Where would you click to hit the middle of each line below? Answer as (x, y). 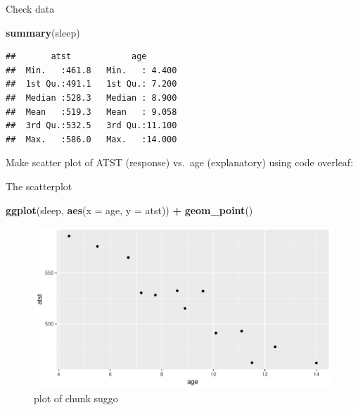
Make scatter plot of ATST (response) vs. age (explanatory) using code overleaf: (180, 162)
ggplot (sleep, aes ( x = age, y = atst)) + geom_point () (129, 210)
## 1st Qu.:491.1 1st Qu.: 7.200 (91, 84)
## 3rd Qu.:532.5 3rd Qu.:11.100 (91, 126)
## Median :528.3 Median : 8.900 (91, 98)
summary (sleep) (43, 32)
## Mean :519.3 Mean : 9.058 (91, 112)
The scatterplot (39, 186)
